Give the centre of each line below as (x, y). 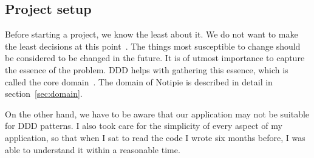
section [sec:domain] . (44, 94)
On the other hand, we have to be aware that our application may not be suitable (157, 114)
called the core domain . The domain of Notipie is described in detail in (139, 81)
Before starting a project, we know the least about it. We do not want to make (152, 34)
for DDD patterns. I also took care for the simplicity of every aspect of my (144, 126)
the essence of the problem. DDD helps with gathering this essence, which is (147, 69)
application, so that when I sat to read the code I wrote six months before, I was (155, 137)
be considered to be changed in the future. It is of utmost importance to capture (155, 58)
